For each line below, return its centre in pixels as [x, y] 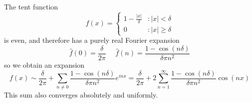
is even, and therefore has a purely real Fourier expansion [92, 40]
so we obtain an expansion [44, 64]
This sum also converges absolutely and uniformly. [81, 94]
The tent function [31, 6]
